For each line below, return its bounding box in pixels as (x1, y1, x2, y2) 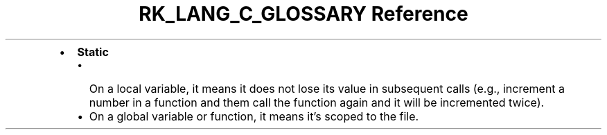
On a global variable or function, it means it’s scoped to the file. (89, 109, 419, 123)
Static (77, 44, 109, 59)
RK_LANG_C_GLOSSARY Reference (139, 2, 468, 26)
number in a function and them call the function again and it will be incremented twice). (89, 95, 545, 109)
